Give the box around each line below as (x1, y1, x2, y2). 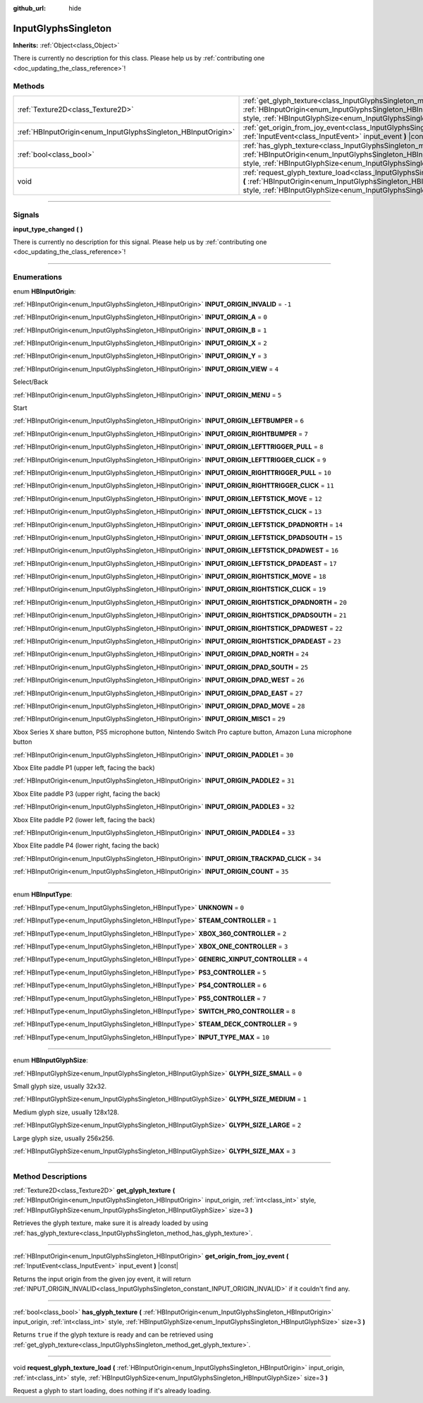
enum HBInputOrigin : (13, 287, 76, 296)
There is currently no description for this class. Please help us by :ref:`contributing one (13, 54, 265, 63)
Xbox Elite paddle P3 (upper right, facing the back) (13, 789, 161, 797)
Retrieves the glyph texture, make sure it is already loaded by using (13, 1219, 209, 1227)
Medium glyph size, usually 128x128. (13, 1108, 120, 1116)
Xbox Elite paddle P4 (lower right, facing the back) (13, 841, 160, 850)
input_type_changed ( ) (13, 224, 83, 233)
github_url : (13, 4, 46, 12)
